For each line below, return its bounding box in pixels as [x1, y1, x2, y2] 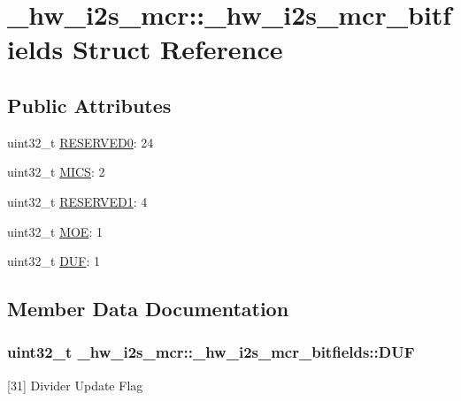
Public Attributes [7, 91, 172, 118]
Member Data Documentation [7, 295, 289, 322]
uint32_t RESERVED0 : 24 [7, 132, 154, 151]
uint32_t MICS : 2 [7, 163, 105, 181]
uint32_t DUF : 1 [7, 252, 101, 270]
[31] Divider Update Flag [7, 375, 143, 394]
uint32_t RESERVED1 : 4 [7, 192, 148, 210]
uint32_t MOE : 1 [7, 222, 103, 240]
